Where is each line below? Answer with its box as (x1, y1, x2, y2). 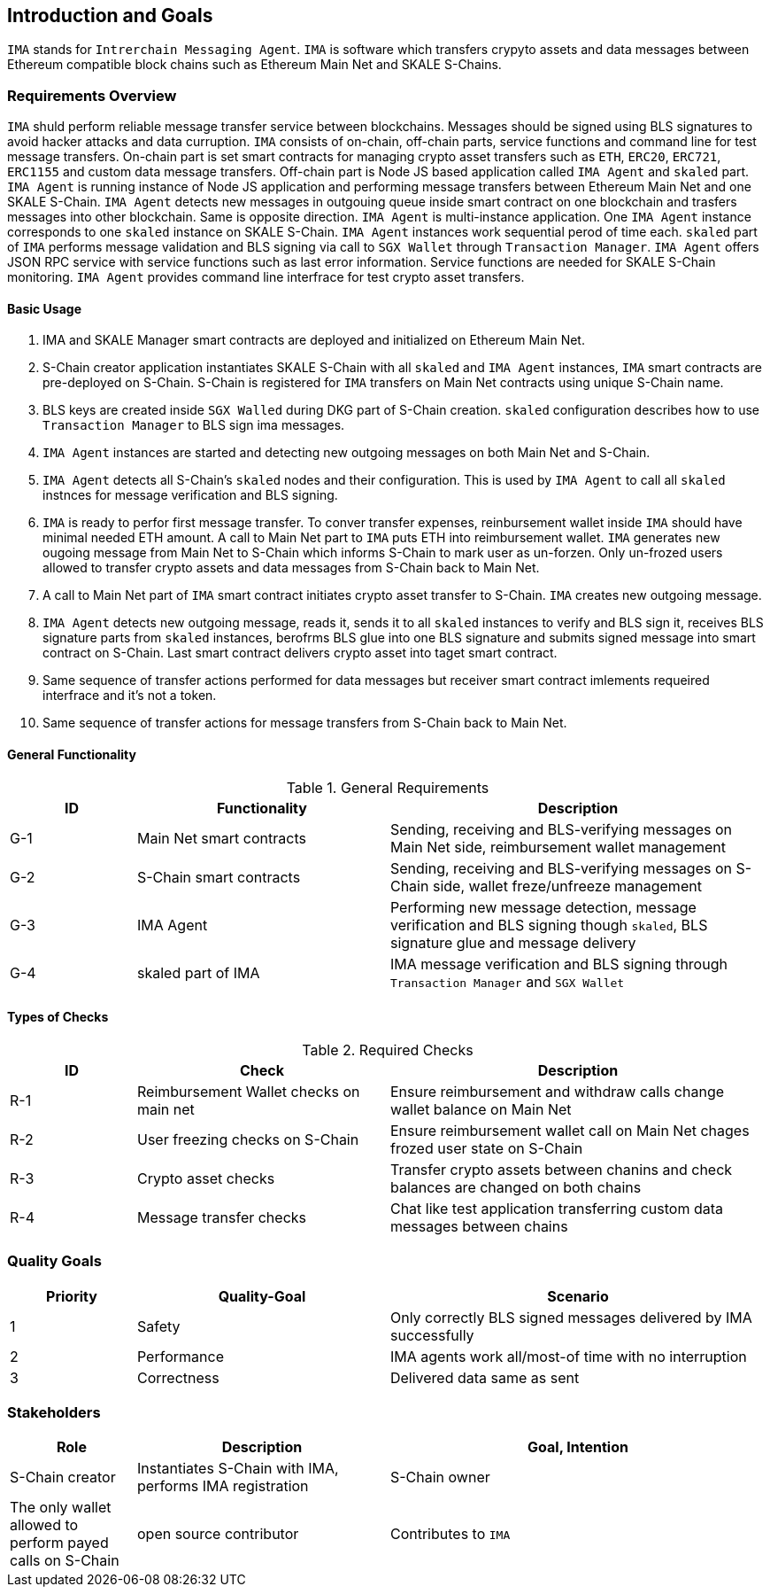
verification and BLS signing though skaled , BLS (389, 915, 708, 934)
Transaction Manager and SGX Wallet (389, 972, 625, 991)
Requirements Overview (7, 86, 177, 105)
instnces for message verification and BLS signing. (42, 487, 338, 503)
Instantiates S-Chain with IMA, (136, 1459, 339, 1478)
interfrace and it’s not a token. (42, 688, 217, 704)
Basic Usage (7, 300, 81, 316)
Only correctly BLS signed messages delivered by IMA (389, 1308, 752, 1326)
